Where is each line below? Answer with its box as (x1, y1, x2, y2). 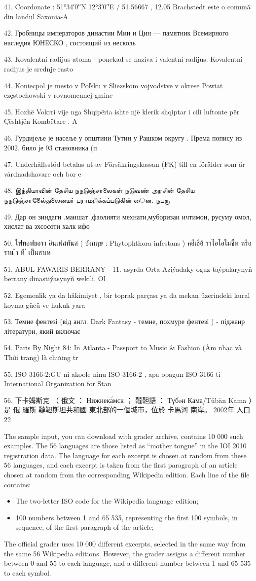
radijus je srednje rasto (4, 63, 73, 73)
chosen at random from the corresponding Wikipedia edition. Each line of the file (4, 469, 250, 479)
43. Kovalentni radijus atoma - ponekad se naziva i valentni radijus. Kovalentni (4, 54, 243, 64)
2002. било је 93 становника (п (4, 142, 97, 152)
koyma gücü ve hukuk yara (4, 299, 85, 310)
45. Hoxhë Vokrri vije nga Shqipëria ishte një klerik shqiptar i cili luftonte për (4, 106, 240, 116)
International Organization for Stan (4, 378, 111, 389)
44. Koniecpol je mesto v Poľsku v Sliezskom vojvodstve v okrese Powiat (4, 80, 223, 90)
